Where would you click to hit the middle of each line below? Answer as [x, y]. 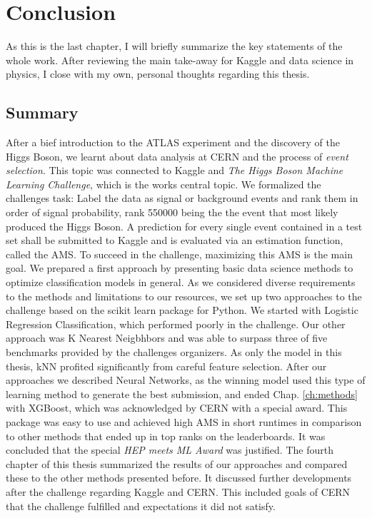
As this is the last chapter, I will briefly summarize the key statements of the [174, 46]
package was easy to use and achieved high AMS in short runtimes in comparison [184, 421]
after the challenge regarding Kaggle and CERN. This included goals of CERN [178, 491]
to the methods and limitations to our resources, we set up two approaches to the [184, 296]
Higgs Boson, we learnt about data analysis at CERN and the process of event [177, 156]
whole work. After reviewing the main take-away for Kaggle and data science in [180, 60]
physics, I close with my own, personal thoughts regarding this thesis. [158, 74]
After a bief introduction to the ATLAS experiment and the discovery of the [173, 142]
